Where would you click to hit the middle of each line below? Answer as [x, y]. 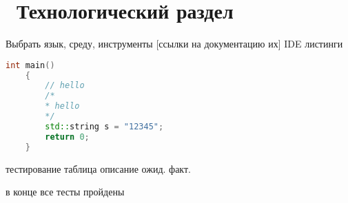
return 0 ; [67, 137]
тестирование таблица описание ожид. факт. [98, 168]
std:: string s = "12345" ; [104, 126]
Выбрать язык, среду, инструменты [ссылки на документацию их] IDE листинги [174, 44]
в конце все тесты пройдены [65, 192]
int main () [30, 65]
